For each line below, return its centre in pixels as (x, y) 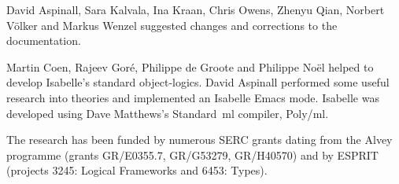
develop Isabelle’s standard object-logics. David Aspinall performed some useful (198, 82)
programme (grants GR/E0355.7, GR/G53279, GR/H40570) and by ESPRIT (192, 155)
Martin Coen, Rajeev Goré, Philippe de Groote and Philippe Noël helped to (190, 66)
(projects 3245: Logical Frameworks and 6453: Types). (137, 170)
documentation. (44, 40)
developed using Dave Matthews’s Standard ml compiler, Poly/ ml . (168, 113)
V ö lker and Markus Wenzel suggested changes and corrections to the (172, 25)
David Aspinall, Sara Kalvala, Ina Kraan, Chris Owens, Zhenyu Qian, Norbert (196, 9)
